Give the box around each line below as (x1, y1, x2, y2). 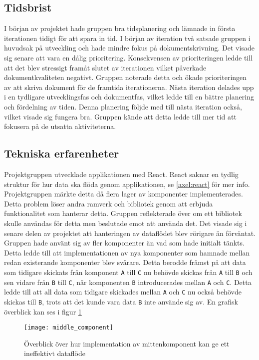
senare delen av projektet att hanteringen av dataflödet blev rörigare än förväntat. (4, 227, 256, 238)
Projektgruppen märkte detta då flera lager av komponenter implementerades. (4, 188, 243, 199)
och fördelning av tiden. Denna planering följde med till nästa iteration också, (4, 101, 242, 111)
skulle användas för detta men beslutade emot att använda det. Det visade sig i (4, 217, 247, 228)
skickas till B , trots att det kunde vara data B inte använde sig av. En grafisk (4, 296, 238, 306)
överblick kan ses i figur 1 (4, 306, 82, 316)
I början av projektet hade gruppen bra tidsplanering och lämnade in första (4, 23, 236, 33)
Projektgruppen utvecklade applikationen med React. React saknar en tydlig (4, 168, 239, 179)
